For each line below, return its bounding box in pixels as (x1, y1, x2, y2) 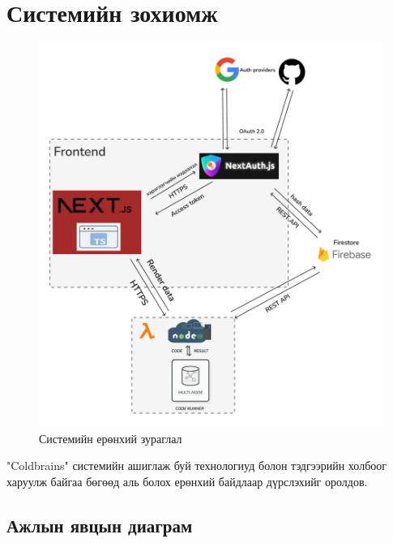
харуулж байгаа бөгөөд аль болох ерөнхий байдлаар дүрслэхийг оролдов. (6, 472, 368, 489)
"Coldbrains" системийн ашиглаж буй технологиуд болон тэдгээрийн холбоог (6, 457, 387, 474)
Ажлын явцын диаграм (6, 512, 193, 537)
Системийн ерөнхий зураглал (39, 429, 182, 446)
